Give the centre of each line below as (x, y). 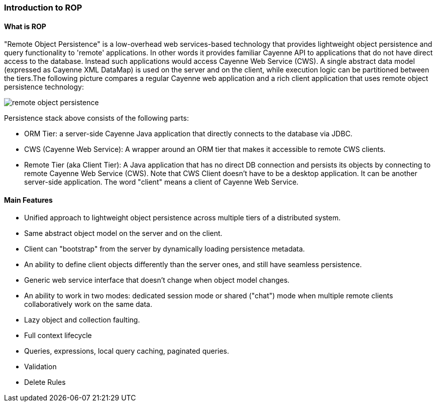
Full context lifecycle (58, 336)
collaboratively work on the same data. (88, 304)
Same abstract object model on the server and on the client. (123, 233)
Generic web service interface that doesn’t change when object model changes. (157, 280)
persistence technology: (44, 87)
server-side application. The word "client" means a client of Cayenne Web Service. (161, 182)
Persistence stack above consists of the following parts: (96, 118)
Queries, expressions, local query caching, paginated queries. (127, 351)
